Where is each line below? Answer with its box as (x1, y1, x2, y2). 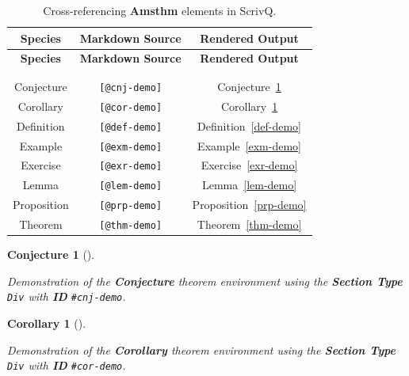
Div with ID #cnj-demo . (7, 288, 126, 305)
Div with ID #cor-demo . (7, 357, 126, 374)
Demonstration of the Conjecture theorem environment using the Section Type (7, 272, 403, 289)
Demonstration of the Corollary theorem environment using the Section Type (7, 341, 396, 358)
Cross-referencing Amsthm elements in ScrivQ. (43, 2, 277, 18)
